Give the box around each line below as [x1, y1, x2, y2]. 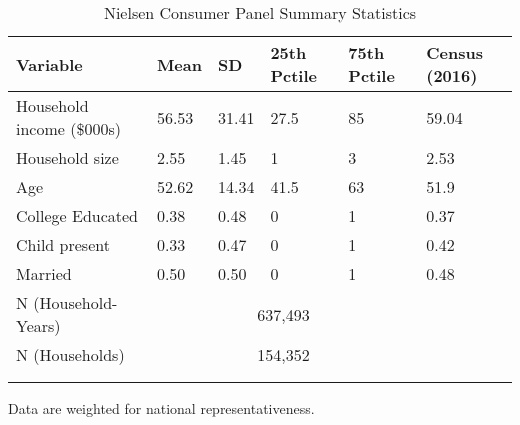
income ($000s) [16, 117, 121, 140]
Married [16, 262, 72, 285]
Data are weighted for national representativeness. [8, 398, 315, 418]
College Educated [16, 204, 139, 227]
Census [426, 41, 483, 64]
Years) [16, 314, 61, 337]
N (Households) [16, 343, 125, 366]
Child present [16, 233, 110, 256]
